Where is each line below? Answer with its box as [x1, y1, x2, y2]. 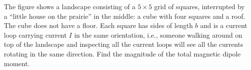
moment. [4, 58, 30, 68]
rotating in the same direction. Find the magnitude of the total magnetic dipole [4, 48, 241, 58]
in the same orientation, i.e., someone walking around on [74, 29, 242, 40]
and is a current [200, 20, 248, 30]
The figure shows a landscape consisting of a [4, 1, 136, 11]
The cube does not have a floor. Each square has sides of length [4, 20, 193, 30]
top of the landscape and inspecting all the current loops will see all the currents [4, 39, 243, 49]
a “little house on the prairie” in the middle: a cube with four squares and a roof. [4, 11, 245, 21]
